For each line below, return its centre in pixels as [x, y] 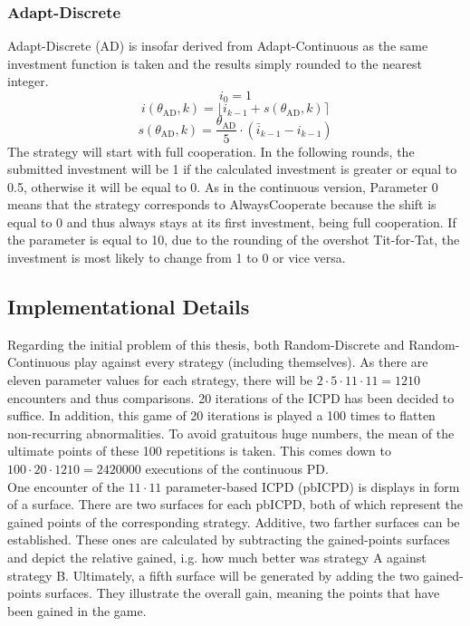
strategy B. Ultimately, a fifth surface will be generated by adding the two [213, 575]
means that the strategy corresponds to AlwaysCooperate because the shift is [222, 204]
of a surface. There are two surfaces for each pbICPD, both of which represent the [235, 504]
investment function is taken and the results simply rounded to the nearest [215, 63]
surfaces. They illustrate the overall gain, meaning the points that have [243, 593]
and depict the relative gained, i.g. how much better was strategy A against [217, 557]
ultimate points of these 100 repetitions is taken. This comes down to [199, 451]
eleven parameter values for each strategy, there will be [160, 380]
